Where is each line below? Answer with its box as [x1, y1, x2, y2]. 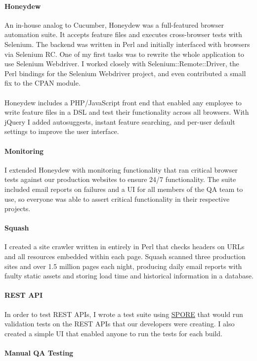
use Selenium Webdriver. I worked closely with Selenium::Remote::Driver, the [4, 58, 239, 69]
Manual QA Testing [4, 348, 74, 358]
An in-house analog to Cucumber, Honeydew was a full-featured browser [4, 19, 224, 30]
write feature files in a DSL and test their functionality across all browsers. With [4, 107, 249, 117]
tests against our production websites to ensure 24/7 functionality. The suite [4, 174, 236, 184]
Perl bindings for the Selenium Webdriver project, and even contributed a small [4, 68, 246, 78]
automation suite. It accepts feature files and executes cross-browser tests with [4, 29, 242, 40]
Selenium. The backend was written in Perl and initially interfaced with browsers [4, 39, 250, 49]
